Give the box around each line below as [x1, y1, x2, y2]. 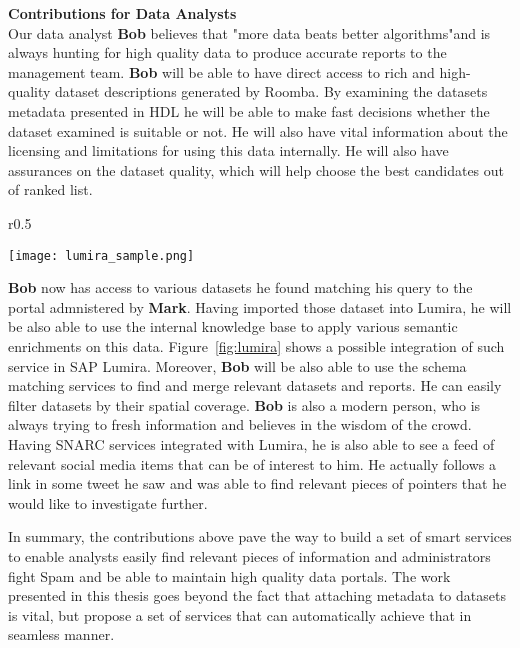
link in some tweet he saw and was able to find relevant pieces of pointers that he [8, 473, 507, 494]
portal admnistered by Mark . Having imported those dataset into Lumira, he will [8, 296, 512, 317]
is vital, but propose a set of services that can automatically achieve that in [8, 604, 472, 625]
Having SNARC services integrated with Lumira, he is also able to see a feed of [8, 433, 495, 454]
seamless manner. [8, 624, 115, 645]
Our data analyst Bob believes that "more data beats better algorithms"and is [8, 22, 491, 43]
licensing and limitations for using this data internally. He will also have [8, 140, 449, 161]
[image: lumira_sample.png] [8, 248, 195, 263]
